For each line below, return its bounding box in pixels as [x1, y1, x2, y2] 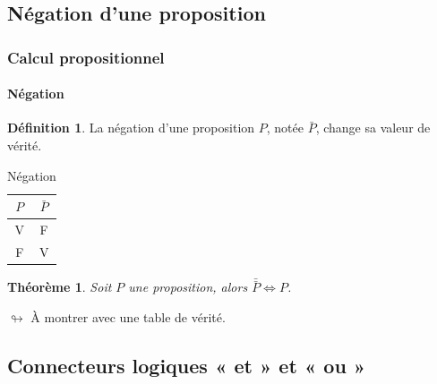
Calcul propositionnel [7, 46, 165, 68]
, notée [266, 118, 304, 137]
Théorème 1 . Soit [7, 277, 112, 296]
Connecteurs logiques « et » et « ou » [7, 352, 366, 379]
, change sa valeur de [315, 118, 431, 137]
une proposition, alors [128, 277, 248, 296]
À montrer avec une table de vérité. [30, 308, 226, 327]
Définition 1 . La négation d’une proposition [7, 118, 255, 137]
